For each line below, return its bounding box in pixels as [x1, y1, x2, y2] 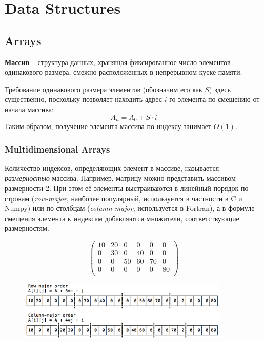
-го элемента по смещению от [167, 94, 260, 104]
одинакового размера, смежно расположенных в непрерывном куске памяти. [5, 67, 242, 77]
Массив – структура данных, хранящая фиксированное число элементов [5, 56, 231, 67]
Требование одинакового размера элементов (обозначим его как [5, 83, 202, 94]
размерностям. [5, 223, 49, 233]
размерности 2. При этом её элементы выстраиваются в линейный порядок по [5, 183, 249, 193]
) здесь [209, 83, 231, 94]
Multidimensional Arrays [5, 142, 110, 155]
